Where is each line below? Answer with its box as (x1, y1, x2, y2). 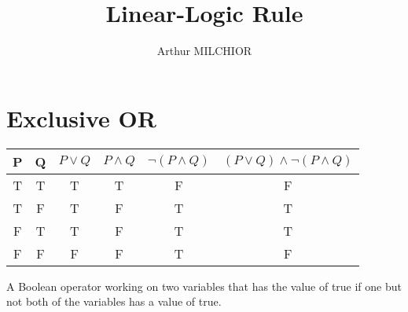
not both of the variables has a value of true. (6, 293, 222, 310)
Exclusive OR (6, 101, 156, 134)
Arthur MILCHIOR (156, 42, 252, 59)
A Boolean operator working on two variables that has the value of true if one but (6, 277, 402, 294)
